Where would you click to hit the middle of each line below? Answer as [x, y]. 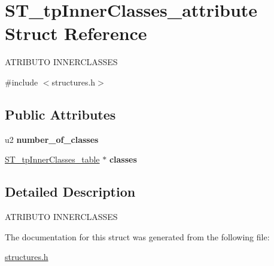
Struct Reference [76, 33]
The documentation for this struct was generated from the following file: [137, 236]
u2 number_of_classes [52, 139]
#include [22, 82]
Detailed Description [70, 192]
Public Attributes [60, 114]
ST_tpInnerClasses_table [52, 159]
